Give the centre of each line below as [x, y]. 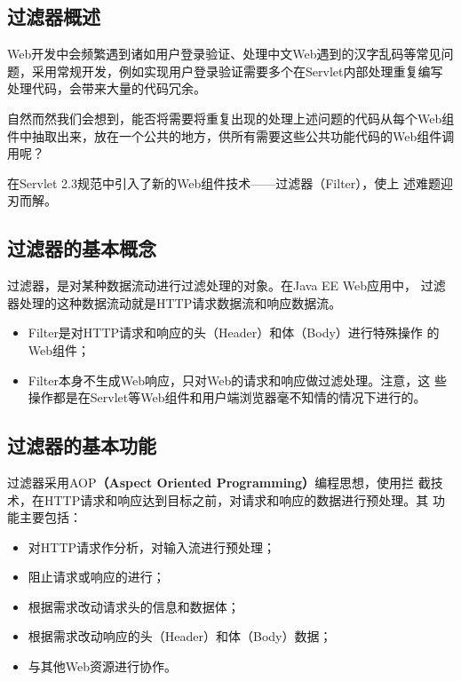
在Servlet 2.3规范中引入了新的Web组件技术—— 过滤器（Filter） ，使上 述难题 [224, 182]
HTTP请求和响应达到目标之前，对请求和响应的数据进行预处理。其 [236, 499]
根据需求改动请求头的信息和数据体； [134, 606]
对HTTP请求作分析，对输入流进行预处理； [152, 546]
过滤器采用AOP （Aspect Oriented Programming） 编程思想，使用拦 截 [219, 482]
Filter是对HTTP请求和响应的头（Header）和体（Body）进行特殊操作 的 [234, 333]
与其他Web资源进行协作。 [103, 666]
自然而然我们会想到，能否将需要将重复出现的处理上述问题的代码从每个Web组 [231, 118]
